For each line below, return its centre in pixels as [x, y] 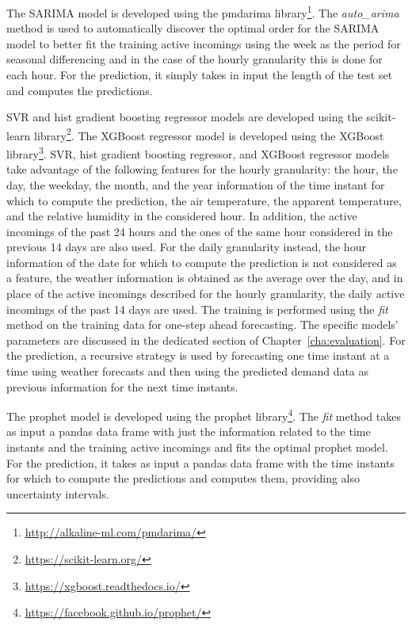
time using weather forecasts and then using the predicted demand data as [188, 371]
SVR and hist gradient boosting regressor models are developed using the [185, 117]
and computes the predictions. [80, 90]
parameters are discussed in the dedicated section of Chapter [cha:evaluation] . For [206, 340]
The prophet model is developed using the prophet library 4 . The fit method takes [204, 415]
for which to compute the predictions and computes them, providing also [183, 478]
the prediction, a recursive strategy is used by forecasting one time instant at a [198, 355]
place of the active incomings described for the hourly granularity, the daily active [206, 294]
